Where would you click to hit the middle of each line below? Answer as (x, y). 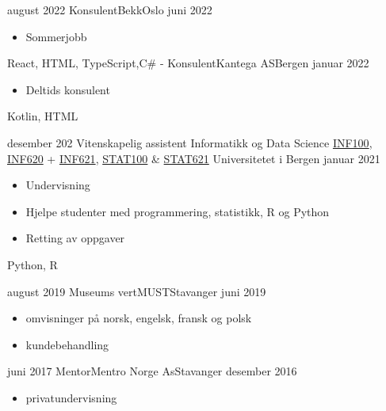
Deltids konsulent (68, 89)
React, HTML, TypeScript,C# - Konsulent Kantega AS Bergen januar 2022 (188, 63)
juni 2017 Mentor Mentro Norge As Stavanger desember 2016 (152, 371)
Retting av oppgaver (75, 238)
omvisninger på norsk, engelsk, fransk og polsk (139, 318)
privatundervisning (71, 397)
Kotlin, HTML (43, 116)
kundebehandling (67, 344)
